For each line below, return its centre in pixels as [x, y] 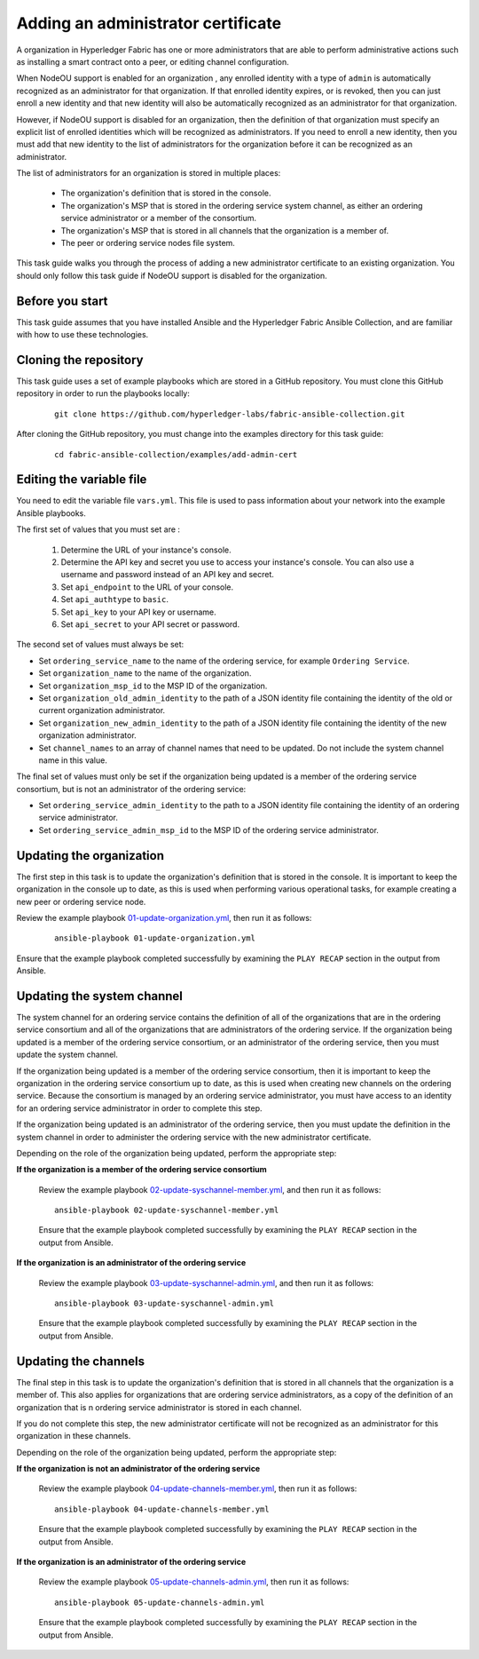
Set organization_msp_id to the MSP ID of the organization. [153, 686]
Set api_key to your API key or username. [138, 612]
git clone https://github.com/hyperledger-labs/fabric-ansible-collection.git [230, 414]
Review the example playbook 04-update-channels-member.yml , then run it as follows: [198, 1488]
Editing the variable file [82, 480]
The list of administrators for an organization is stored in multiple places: [149, 173]
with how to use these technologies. [82, 335]
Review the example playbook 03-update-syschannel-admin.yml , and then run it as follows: [206, 1282]
